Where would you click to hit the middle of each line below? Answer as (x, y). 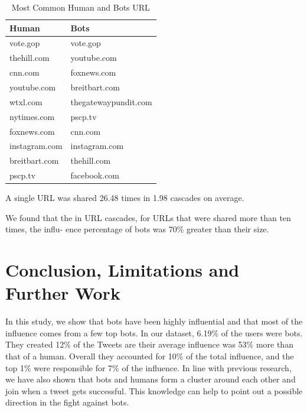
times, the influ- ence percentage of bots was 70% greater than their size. (137, 229)
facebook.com (95, 175)
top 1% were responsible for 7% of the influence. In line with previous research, (148, 367)
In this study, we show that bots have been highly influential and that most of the (154, 321)
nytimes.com (32, 116)
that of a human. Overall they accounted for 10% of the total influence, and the (150, 356)
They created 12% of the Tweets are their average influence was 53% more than (149, 344)
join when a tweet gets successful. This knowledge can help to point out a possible (154, 390)
